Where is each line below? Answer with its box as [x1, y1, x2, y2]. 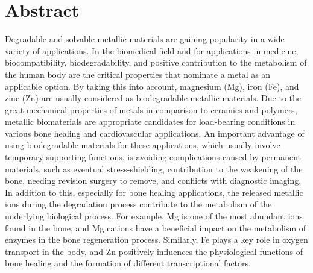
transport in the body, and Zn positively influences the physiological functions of [5, 245, 303, 257]
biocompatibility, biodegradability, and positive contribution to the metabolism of [5, 56, 307, 69]
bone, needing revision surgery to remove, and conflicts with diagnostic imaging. [5, 174, 302, 187]
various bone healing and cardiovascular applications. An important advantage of [5, 127, 305, 139]
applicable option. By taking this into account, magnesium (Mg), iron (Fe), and [5, 80, 299, 92]
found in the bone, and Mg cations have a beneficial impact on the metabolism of [5, 221, 306, 234]
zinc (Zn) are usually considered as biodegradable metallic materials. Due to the [5, 92, 302, 104]
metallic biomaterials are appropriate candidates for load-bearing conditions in [5, 115, 296, 128]
